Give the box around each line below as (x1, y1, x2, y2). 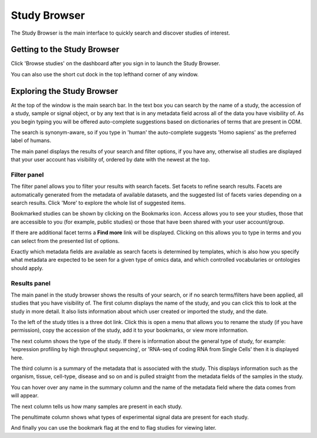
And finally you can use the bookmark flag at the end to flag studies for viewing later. (11, 424, 217, 432)
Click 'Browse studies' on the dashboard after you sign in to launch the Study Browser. (11, 60, 220, 67)
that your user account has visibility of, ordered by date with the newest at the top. (11, 156, 211, 163)
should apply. (11, 264, 43, 271)
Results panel (11, 279, 51, 287)
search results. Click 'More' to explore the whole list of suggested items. (11, 200, 186, 207)
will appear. (11, 392, 39, 399)
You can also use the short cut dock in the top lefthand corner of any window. (11, 70, 199, 78)
